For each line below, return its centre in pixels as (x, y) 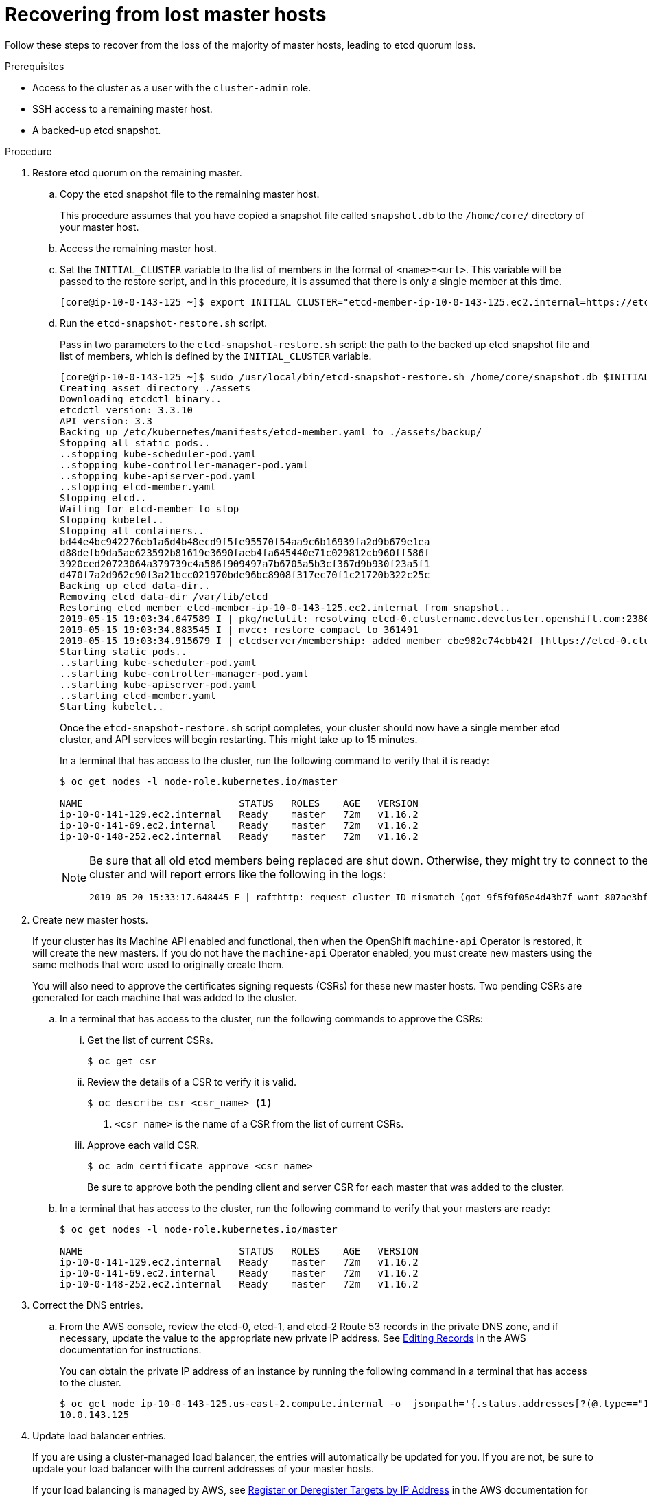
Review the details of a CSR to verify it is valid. (192, 1082)
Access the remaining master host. (138, 248)
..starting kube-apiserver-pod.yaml (158, 684)
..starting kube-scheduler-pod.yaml (158, 662)
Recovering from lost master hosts (166, 14)
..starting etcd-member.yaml (138, 695)
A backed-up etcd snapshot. (97, 130)
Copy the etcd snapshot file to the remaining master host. (190, 194)
